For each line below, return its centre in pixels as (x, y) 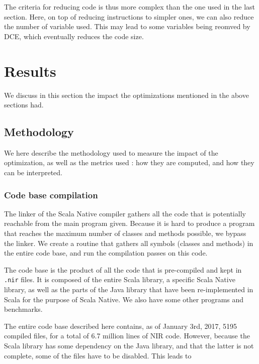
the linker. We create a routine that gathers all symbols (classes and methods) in (129, 243)
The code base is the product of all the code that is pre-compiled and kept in (123, 269)
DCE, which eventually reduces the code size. (74, 36)
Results (30, 71)
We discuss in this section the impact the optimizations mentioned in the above (126, 95)
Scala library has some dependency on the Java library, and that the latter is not (129, 346)
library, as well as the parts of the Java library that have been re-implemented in (129, 289)
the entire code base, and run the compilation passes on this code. (106, 253)
